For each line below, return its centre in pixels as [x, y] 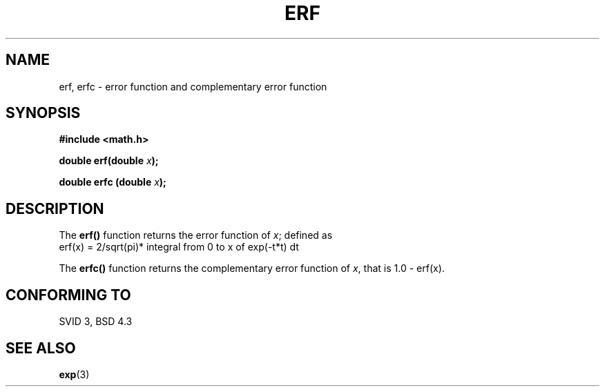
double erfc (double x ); [113, 182]
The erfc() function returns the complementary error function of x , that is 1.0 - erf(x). [252, 268]
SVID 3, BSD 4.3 [96, 322]
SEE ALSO [41, 348]
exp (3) [74, 374]
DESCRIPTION [55, 208]
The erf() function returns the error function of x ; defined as [196, 235]
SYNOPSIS [43, 113]
